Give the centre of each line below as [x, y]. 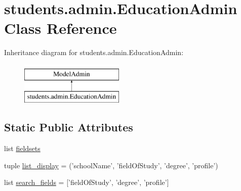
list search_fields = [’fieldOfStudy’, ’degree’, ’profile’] [87, 182]
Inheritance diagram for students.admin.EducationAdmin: [94, 52]
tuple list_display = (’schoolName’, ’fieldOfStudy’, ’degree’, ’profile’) [111, 165]
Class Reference [61, 28]
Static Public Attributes [69, 127]
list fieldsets [22, 148]
